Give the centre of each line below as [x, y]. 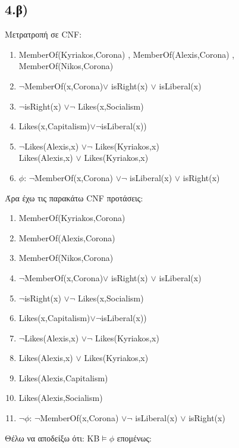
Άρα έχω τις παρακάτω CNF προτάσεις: [74, 197]
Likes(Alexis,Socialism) [61, 398]
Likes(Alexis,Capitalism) [63, 377]
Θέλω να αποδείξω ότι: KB [52, 438]
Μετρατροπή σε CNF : [43, 34]
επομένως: [134, 438]
